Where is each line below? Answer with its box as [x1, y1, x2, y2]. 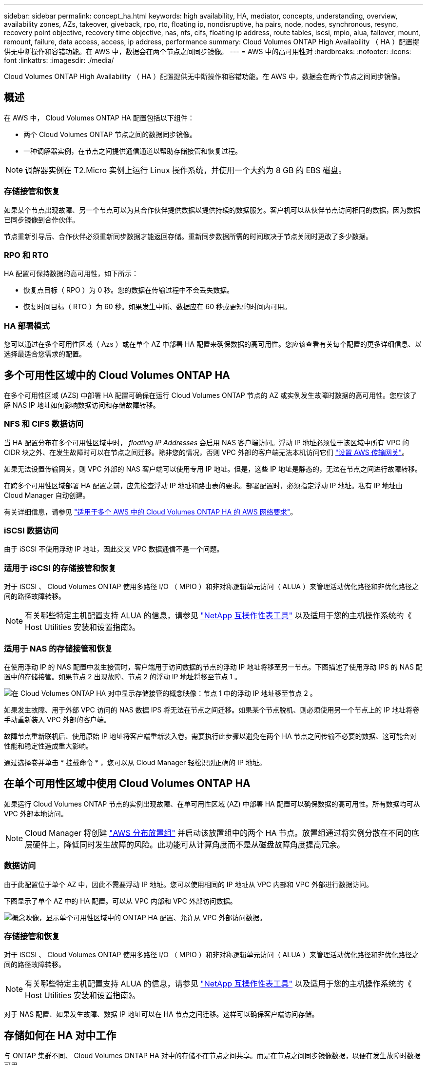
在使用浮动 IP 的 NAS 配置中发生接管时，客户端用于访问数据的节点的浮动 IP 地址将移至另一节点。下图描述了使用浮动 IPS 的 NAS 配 [4, 662, 423, 671]
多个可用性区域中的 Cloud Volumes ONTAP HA [4, 369, 230, 381]
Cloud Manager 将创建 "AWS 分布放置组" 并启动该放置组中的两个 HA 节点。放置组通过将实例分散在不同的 [25, 828, 412, 838]
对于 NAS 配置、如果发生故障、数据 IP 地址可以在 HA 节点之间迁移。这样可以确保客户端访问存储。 [4, 1010, 319, 1019]
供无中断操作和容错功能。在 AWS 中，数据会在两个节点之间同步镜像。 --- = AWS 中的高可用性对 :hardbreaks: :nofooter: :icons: [4, 47, 411, 56]
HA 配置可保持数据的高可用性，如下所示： [4, 269, 138, 278]
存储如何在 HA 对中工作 [4, 1029, 116, 1042]
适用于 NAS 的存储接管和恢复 [4, 643, 113, 653]
